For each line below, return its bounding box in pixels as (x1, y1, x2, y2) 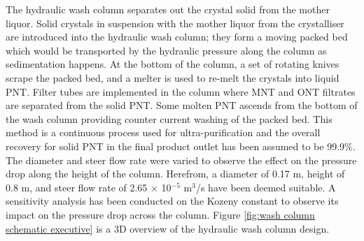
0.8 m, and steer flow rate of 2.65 (6, 180, 148, 194)
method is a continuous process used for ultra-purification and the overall (6, 125, 321, 140)
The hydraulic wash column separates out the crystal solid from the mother (6, 2, 330, 16)
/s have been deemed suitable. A (195, 180, 336, 194)
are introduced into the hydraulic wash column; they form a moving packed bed (6, 29, 348, 44)
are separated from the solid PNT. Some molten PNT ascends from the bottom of (6, 98, 358, 112)
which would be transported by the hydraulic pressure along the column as (6, 43, 327, 57)
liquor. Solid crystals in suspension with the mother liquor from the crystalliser (6, 15, 344, 30)
